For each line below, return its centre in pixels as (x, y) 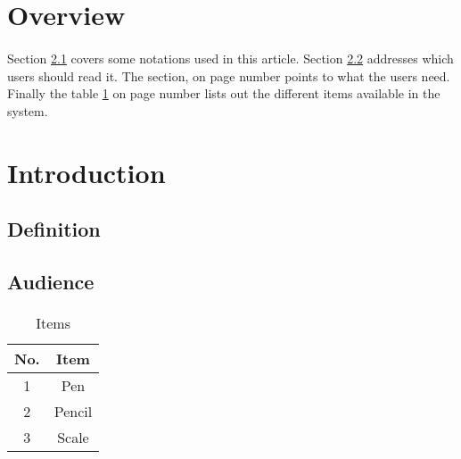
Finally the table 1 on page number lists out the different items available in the (224, 93)
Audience (51, 281)
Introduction (86, 172)
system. (28, 110)
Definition (54, 229)
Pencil (73, 411)
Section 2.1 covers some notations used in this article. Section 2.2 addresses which (230, 58)
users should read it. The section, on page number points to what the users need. (229, 75)
